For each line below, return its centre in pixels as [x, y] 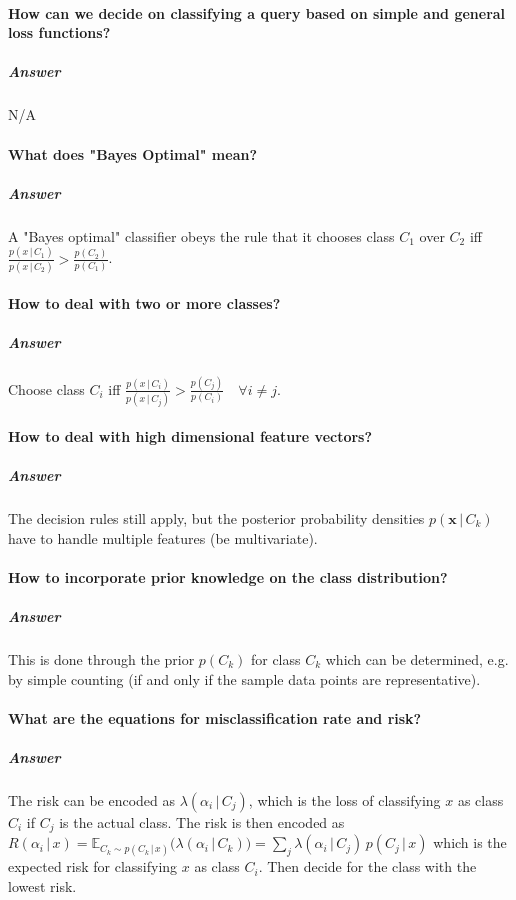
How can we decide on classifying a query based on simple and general [257, 12]
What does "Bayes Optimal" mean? [133, 153]
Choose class [46, 388]
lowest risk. [42, 885]
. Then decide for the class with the [367, 866]
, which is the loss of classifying [344, 799]
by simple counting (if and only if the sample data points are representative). [244, 678]
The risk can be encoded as [92, 799]
